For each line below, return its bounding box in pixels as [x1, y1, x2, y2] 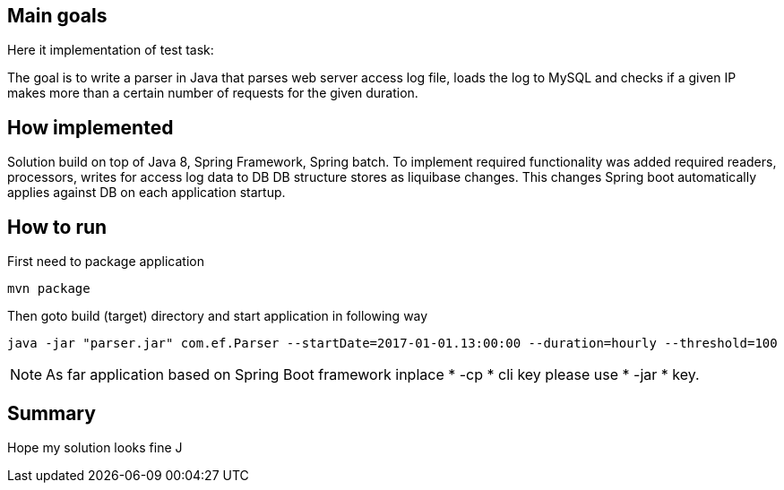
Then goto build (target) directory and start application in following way [7, 308, 428, 324]
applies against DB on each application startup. [7, 185, 286, 201]
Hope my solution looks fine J [7, 439, 183, 455]
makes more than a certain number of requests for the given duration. [7, 85, 418, 101]
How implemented [7, 116, 174, 139]
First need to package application [7, 254, 204, 270]
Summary [7, 401, 96, 425]
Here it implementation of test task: [7, 42, 214, 58]
